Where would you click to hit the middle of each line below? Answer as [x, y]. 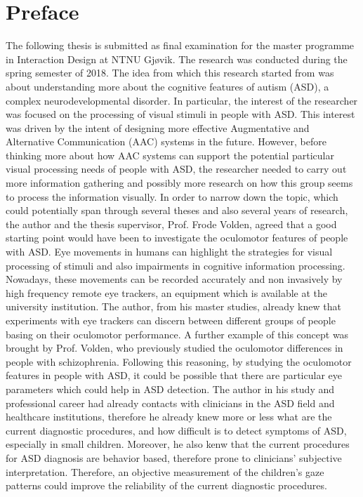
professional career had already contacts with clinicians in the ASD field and [170, 403]
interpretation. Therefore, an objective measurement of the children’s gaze [165, 471]
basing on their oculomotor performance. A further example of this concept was [177, 334]
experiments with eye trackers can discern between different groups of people [171, 320]
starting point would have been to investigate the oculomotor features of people [177, 238]
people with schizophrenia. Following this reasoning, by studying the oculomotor [179, 361]
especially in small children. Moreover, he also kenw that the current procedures [178, 444]
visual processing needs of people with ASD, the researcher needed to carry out [176, 169]
